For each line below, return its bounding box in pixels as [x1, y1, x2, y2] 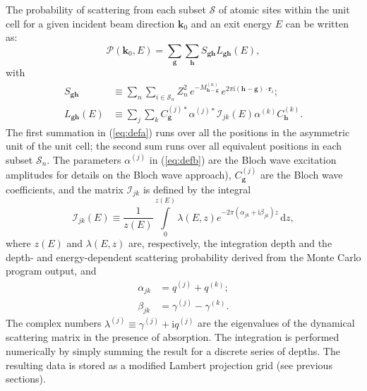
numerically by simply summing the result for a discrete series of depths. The [6, 343, 340, 358]
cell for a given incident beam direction [6, 16, 175, 30]
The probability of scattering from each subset [6, 2, 206, 16]
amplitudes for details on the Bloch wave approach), [6, 167, 231, 182]
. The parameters [47, 152, 121, 167]
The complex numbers [6, 315, 102, 330]
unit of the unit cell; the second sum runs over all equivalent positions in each [6, 138, 342, 153]
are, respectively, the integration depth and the [128, 236, 332, 251]
